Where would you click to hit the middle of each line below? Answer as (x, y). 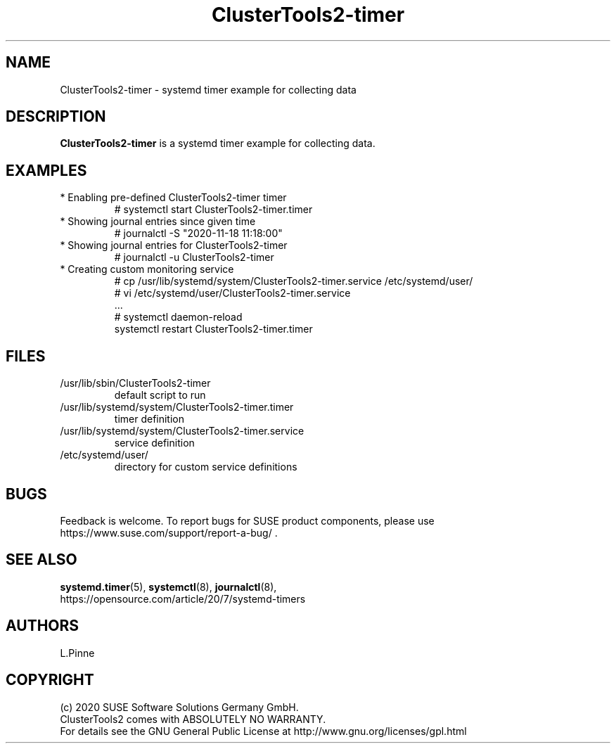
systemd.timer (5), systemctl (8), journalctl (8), (168, 587)
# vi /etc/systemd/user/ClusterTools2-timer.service (232, 293)
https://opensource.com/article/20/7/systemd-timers (183, 598)
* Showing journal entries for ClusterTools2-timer (174, 245)
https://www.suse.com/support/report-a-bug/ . (169, 532)
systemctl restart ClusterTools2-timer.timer (213, 329)
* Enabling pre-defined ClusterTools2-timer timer (173, 198)
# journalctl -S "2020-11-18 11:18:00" (198, 233)
